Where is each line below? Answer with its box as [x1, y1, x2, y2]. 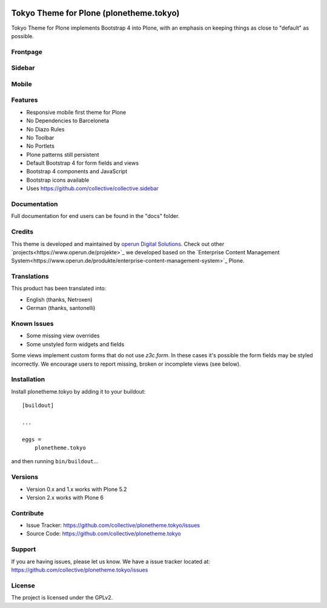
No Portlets [26, 142, 54, 150]
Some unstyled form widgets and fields [26, 340, 125, 348]
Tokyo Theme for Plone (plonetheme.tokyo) [11, 8, 180, 18]
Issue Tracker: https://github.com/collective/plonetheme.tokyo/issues [26, 521, 200, 529]
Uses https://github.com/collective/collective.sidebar [26, 185, 159, 192]
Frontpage [11, 47, 42, 56]
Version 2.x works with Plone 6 [26, 494, 104, 501]
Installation [11, 375, 45, 384]
